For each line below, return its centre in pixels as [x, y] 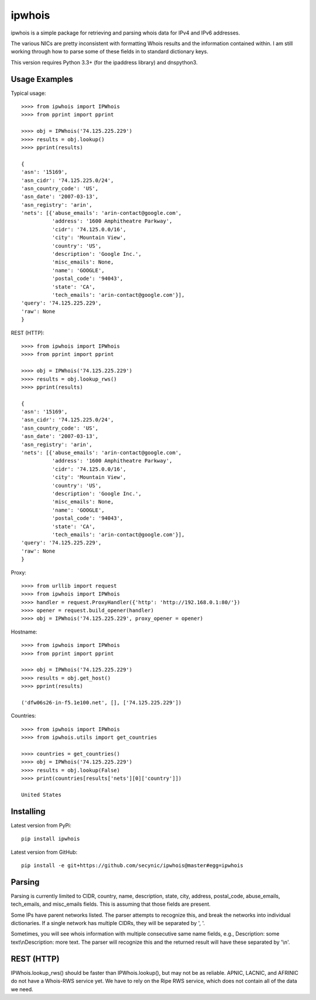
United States [41, 794]
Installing [28, 811]
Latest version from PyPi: [41, 825]
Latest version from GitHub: [44, 852]
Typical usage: [28, 93]
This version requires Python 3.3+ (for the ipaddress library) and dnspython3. [104, 62]
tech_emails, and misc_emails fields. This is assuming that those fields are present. [111, 904]
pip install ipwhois [51, 839]
